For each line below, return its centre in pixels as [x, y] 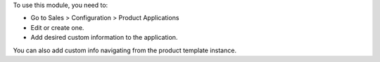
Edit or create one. [57, 27]
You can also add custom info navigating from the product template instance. [125, 50]
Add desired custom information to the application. [104, 38]
